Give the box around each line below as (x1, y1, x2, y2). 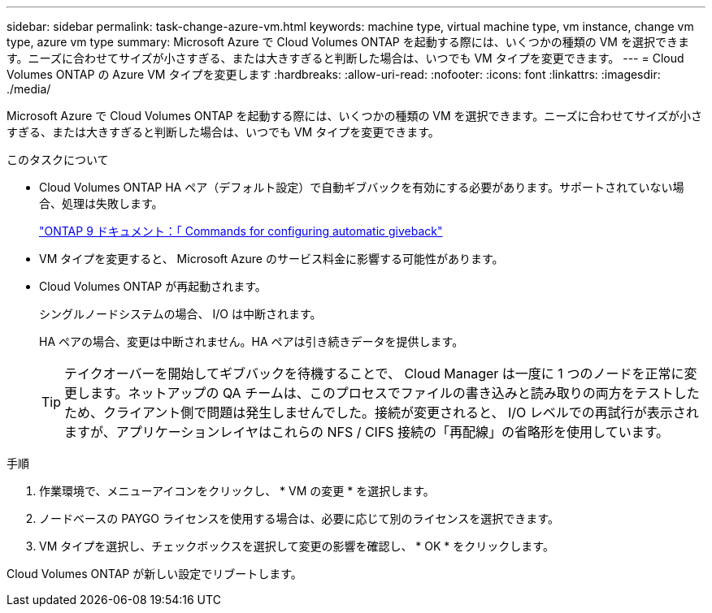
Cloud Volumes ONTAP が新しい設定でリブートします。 (7, 567, 302, 581)
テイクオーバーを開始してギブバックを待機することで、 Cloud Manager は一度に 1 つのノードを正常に (64, 365, 684, 382)
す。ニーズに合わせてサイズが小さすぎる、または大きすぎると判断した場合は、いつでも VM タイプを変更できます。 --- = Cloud (7, 51, 684, 65)
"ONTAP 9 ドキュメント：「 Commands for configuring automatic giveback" (39, 224, 443, 238)
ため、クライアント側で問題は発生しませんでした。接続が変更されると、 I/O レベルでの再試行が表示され (64, 404, 699, 421)
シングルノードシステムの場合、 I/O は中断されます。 (39, 307, 322, 321)
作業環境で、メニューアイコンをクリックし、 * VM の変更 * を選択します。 (39, 484, 435, 498)
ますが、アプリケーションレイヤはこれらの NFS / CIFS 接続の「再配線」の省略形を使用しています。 (64, 424, 670, 440)
